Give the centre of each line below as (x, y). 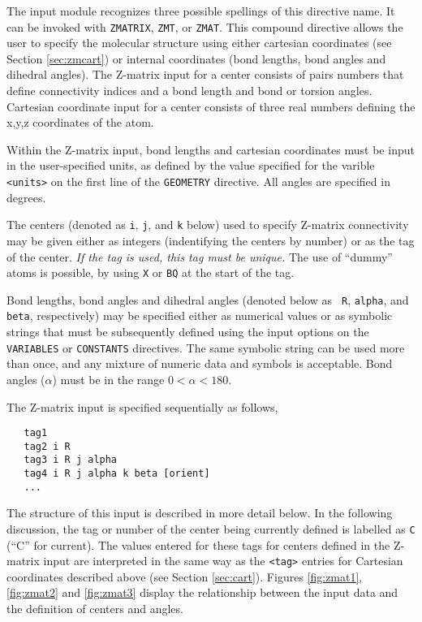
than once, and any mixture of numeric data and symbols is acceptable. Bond (200, 363)
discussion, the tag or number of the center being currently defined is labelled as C (211, 528)
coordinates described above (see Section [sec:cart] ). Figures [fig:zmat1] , (185, 576)
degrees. (26, 197)
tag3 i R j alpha (71, 460)
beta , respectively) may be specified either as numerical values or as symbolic (200, 315)
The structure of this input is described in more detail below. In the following (200, 513)
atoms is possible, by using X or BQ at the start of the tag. (151, 272)
